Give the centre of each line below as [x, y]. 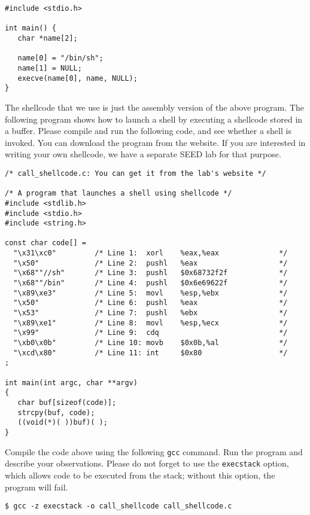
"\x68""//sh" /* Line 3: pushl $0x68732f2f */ [151, 273]
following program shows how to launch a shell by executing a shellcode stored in [154, 119]
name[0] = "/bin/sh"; [60, 58]
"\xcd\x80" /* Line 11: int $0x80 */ [151, 353]
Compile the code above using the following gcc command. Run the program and [154, 451]
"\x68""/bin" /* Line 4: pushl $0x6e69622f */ [151, 283]
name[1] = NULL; [50, 68]
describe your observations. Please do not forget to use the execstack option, [147, 463]
